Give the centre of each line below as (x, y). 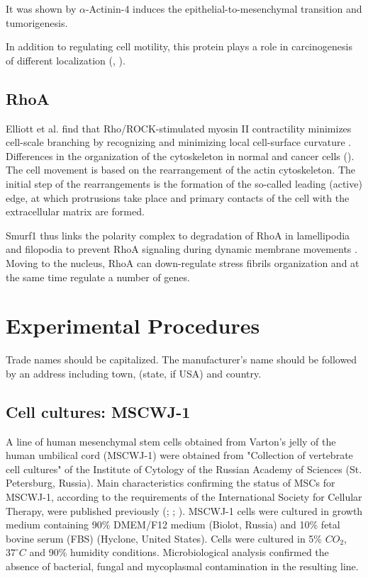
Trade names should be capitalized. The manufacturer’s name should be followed (182, 359)
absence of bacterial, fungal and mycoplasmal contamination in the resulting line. (182, 566)
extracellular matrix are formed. (75, 211)
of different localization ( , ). (66, 60)
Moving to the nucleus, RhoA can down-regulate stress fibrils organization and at (183, 262)
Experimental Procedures (133, 325)
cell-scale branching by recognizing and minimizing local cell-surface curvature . (179, 142)
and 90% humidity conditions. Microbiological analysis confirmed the (179, 552)
